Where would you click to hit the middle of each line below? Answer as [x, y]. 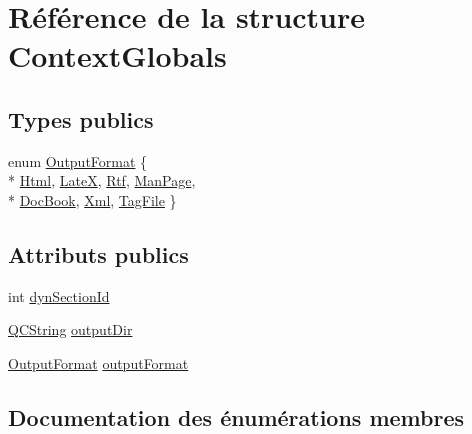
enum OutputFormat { [78, 160]
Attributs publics [98, 253]
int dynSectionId [59, 295]
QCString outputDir [70, 329]
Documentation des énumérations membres [236, 416]
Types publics [81, 118]
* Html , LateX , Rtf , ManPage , [102, 180]
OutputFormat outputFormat [98, 362]
